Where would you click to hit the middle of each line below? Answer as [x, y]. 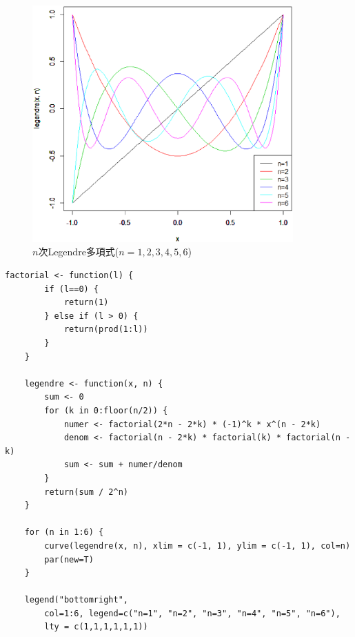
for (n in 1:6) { [64, 532]
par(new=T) [69, 559]
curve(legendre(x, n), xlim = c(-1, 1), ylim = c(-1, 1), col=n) [197, 546]
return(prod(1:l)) [106, 330]
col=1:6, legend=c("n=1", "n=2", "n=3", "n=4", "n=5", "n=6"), [192, 613]
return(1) [86, 303]
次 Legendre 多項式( [79, 252]
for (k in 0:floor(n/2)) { [106, 410]
